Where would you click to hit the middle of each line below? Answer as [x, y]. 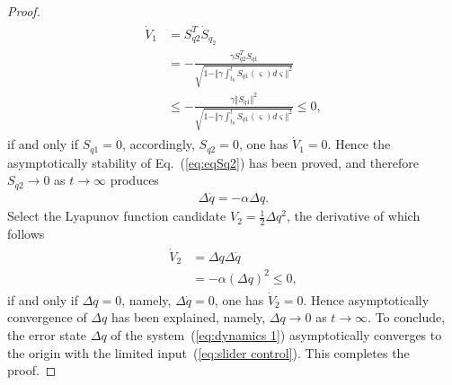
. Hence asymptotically [366, 299]
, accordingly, [158, 144]
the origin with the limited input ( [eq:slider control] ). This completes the [208, 352]
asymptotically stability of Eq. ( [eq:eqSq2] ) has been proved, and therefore [213, 162]
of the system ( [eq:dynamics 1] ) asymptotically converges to [276, 334]
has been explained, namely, [188, 317]
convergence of [47, 317]
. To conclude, [407, 317]
